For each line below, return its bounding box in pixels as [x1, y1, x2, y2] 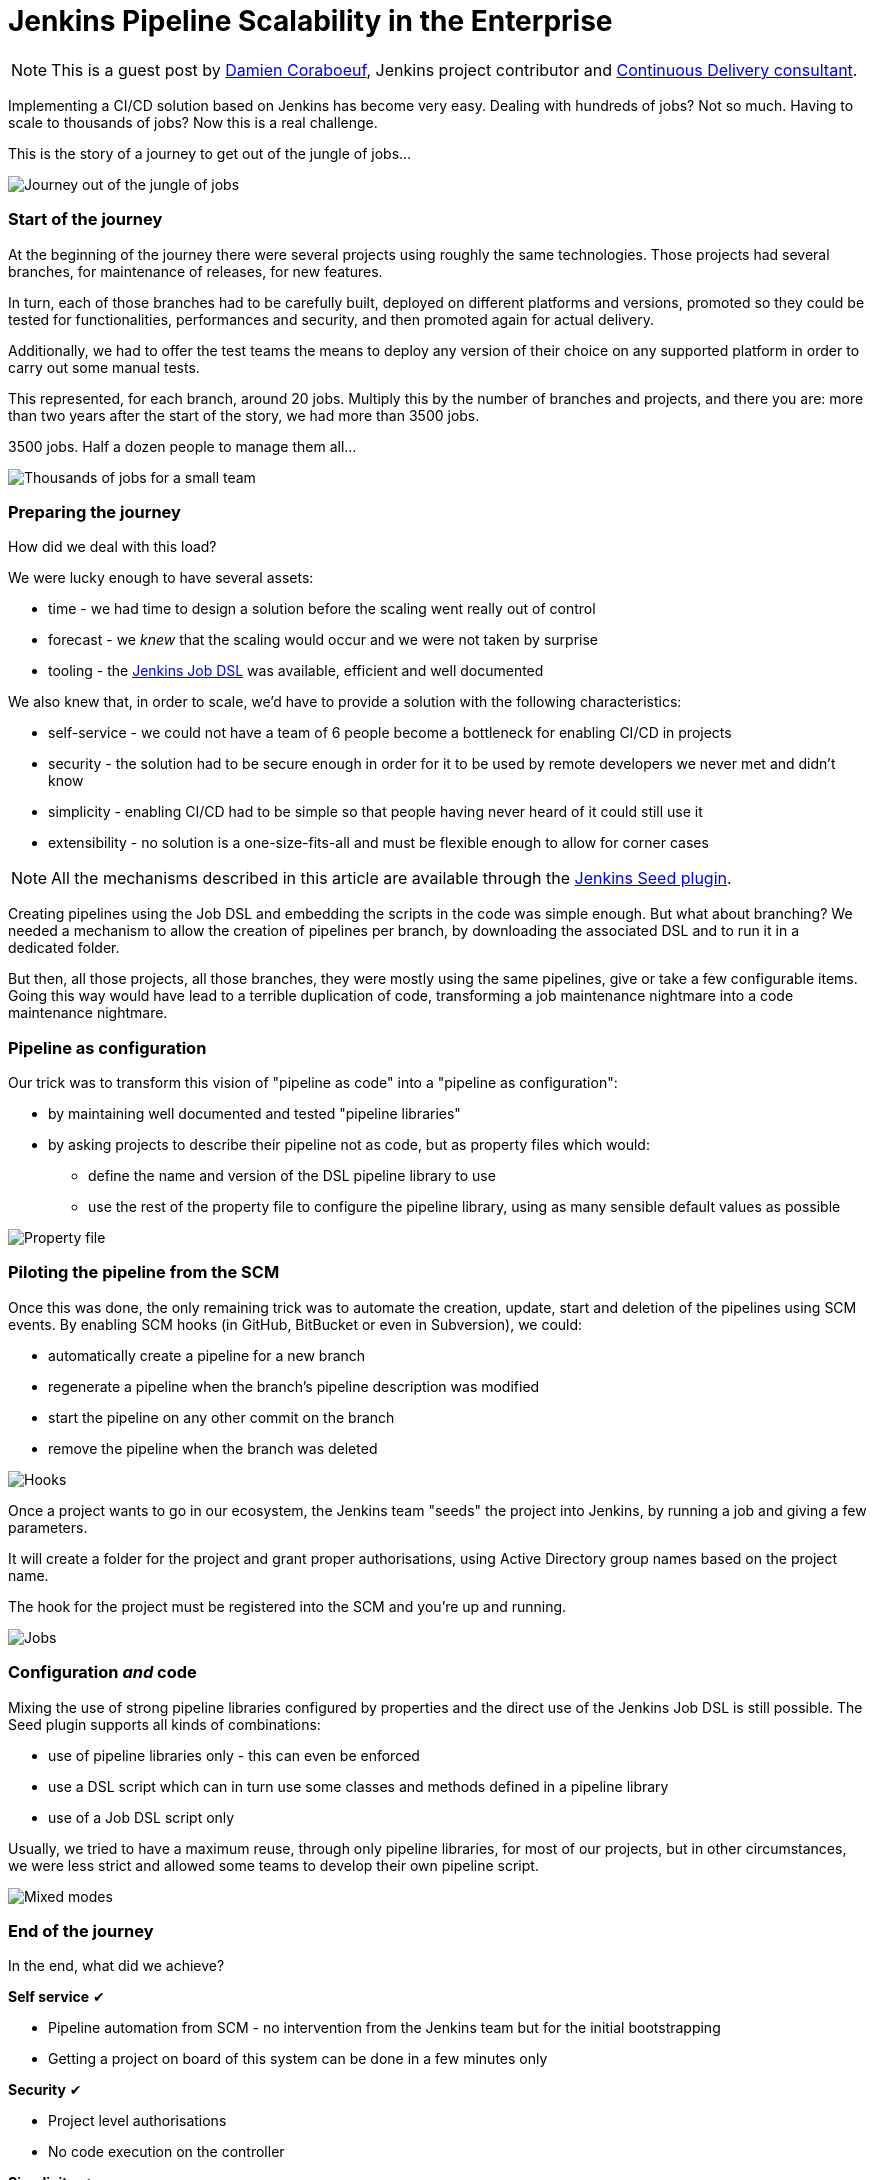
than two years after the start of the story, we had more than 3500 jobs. [8, 406, 480, 424]
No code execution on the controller [48, 2143, 285, 2161]
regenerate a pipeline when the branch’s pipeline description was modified [48, 1377, 540, 1395]
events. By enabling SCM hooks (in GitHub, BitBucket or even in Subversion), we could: [8, 1315, 583, 1333]
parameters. [8, 1518, 88, 1536]
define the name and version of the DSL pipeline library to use [88, 1167, 496, 1184]
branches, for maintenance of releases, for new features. [8, 262, 383, 280]
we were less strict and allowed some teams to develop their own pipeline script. [8, 1856, 539, 1874]
